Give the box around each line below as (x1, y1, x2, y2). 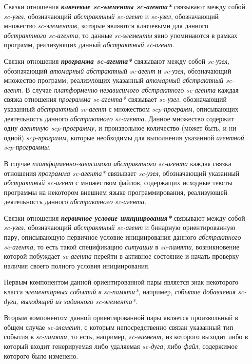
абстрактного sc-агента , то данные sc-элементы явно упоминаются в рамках (4, 30, 238, 40)
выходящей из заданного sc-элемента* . (20, 296, 137, 306)
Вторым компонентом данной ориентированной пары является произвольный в (4, 312, 238, 323)
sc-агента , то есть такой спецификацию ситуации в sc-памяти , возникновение (4, 241, 240, 251)
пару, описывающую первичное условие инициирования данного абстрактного (4, 232, 241, 242)
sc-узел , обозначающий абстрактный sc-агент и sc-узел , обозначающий (4, 11, 219, 21)
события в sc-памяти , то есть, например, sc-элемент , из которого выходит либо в (4, 331, 248, 342)
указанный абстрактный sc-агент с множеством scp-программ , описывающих (4, 103, 239, 114)
